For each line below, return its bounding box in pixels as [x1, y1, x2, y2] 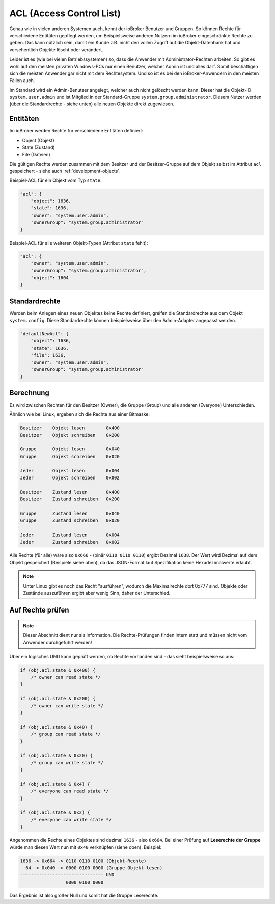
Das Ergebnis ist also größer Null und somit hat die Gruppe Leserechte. [9, 892, 159, 898]
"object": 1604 [31, 275, 69, 280]
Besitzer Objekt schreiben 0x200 [20, 432, 120, 438]
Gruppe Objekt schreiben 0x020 [20, 454, 120, 459]
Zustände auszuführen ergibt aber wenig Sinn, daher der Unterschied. [23, 590, 171, 596]
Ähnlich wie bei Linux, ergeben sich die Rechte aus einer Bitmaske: [9, 411, 150, 417]
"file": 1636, [31, 352, 66, 358]
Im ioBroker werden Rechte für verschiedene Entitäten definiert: [9, 128, 144, 134]
